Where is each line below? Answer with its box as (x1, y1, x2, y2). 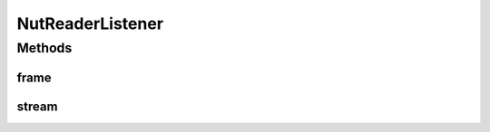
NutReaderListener (16, 14, 163, 33)
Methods (16, 40, 73, 56)
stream (16, 99, 58, 114)
